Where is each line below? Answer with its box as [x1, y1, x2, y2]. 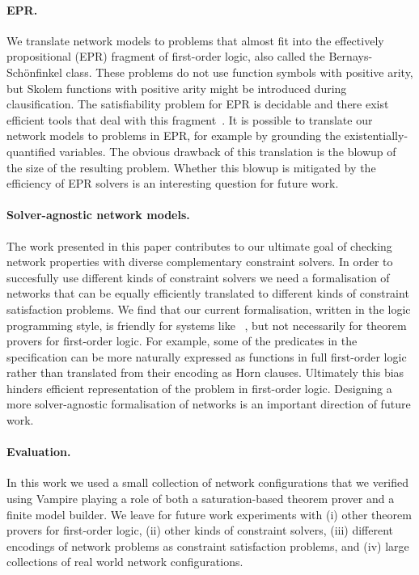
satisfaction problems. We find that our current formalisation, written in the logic [6, 300, 411, 317]
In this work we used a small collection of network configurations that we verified [6, 474, 409, 491]
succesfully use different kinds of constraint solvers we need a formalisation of [6, 268, 390, 285]
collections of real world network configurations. [6, 553, 243, 570]
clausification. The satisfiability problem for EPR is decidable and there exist [6, 95, 389, 112]
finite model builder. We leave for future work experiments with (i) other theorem [6, 505, 412, 522]
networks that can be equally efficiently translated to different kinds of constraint [6, 285, 409, 302]
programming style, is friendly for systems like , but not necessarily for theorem [6, 316, 407, 333]
